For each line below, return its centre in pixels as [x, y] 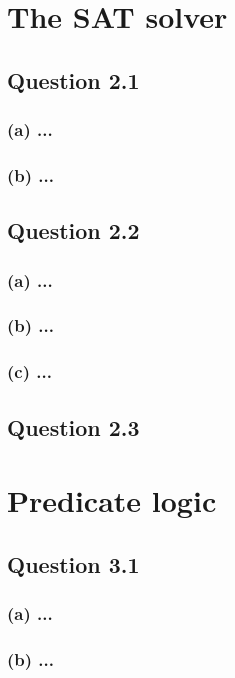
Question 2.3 [73, 426]
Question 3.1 [73, 563]
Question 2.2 [73, 230]
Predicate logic [112, 500]
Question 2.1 [73, 79]
